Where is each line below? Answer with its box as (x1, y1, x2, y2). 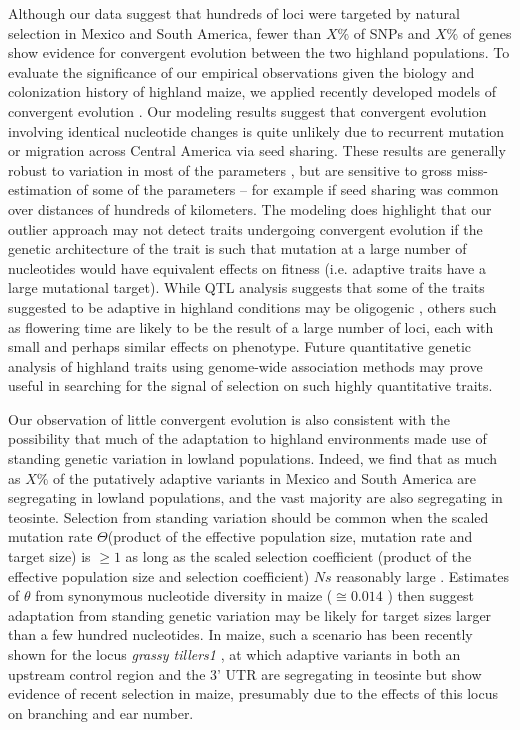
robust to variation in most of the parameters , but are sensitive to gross (8, 159, 453, 180)
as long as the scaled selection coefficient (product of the (125, 546, 472, 567)
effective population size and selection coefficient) (8, 565, 310, 586)
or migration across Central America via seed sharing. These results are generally (8, 140, 506, 161)
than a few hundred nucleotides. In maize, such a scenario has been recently (8, 624, 473, 645)
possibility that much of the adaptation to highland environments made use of (8, 428, 487, 449)
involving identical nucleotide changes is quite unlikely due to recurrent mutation (8, 120, 505, 141)
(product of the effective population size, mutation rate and (107, 526, 473, 547)
